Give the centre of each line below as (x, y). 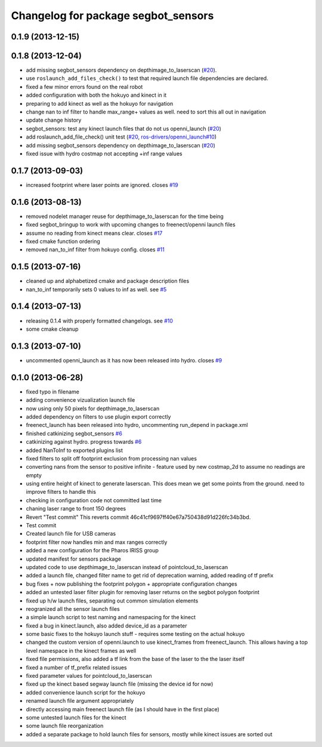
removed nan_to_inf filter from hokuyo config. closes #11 (95, 250)
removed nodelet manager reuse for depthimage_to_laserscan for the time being (125, 216)
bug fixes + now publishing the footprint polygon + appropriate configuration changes (132, 584)
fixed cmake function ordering (63, 241)
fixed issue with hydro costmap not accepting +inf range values (104, 153)
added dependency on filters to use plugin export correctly (98, 416)
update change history (54, 120)
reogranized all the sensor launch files (73, 608)
